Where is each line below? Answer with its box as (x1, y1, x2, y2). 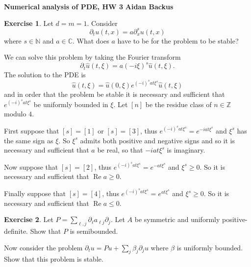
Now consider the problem (4, 242, 83, 252)
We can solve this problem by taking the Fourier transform (4, 52, 181, 62)
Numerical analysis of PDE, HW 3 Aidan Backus (4, 1, 174, 11)
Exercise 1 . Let (4, 18, 53, 28)
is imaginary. (167, 145, 205, 155)
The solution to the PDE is (4, 69, 86, 80)
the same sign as (4, 135, 53, 145)
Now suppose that (4, 161, 58, 172)
